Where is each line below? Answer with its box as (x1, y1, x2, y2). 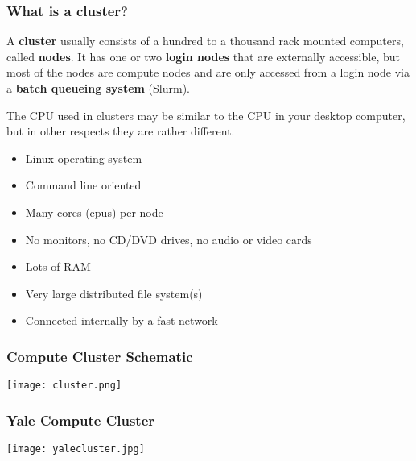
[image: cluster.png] (6, 380, 122, 392)
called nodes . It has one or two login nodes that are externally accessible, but (6, 48, 400, 64)
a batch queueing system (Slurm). (6, 80, 191, 96)
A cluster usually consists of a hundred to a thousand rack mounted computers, (6, 32, 404, 49)
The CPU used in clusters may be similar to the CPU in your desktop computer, (6, 106, 406, 123)
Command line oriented (25, 177, 142, 193)
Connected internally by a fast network (25, 312, 218, 329)
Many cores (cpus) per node (25, 203, 163, 220)
